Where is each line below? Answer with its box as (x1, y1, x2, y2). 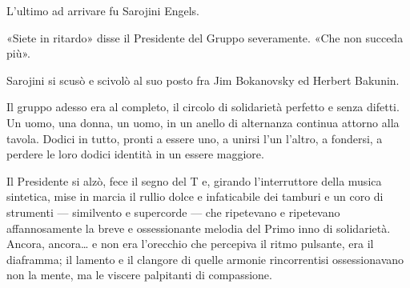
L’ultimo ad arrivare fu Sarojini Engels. (6, 2, 200, 18)
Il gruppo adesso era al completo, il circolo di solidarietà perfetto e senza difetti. (6, 98, 400, 115)
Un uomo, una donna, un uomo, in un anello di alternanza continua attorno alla (6, 114, 400, 130)
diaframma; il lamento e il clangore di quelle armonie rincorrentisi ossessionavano (6, 250, 404, 267)
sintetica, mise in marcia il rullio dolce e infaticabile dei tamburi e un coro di (6, 188, 384, 205)
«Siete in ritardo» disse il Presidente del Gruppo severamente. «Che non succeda (6, 29, 404, 46)
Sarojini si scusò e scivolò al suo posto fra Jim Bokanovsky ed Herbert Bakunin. (6, 71, 400, 88)
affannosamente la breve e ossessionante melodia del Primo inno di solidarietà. (6, 219, 391, 236)
